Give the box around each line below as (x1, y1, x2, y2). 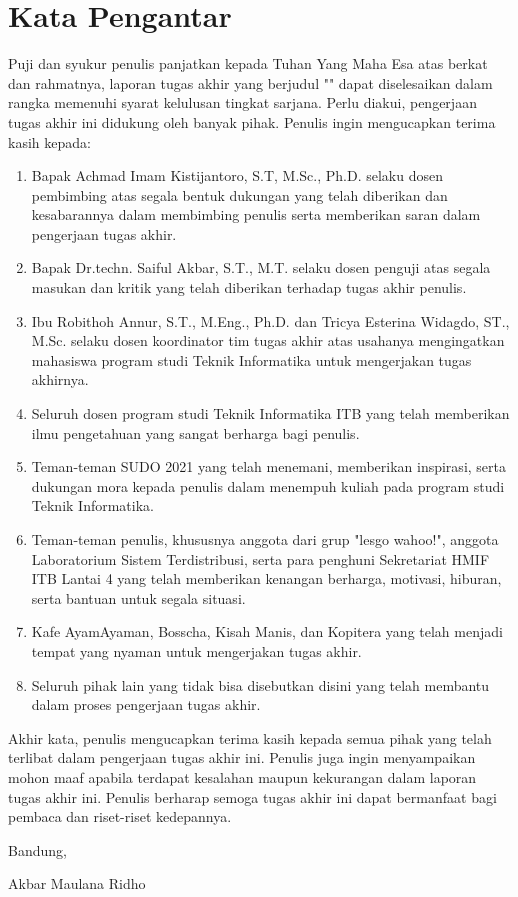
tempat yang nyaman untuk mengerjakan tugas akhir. (31, 640, 362, 661)
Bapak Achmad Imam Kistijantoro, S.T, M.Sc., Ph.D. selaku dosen (31, 165, 443, 186)
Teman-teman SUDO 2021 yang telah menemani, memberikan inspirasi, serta (31, 456, 506, 477)
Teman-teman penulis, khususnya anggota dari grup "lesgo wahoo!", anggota (31, 529, 499, 549)
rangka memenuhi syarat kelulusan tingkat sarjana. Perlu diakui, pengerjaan (8, 92, 477, 113)
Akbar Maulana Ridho (8, 873, 146, 894)
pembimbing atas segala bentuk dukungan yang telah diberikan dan (31, 184, 448, 205)
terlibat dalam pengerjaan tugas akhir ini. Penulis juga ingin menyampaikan (8, 747, 476, 768)
